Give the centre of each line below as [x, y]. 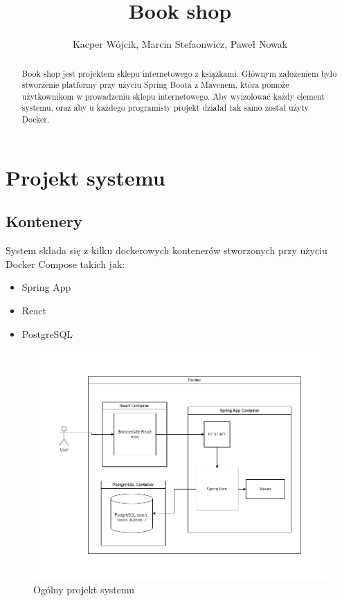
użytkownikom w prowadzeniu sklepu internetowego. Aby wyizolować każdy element [173, 96]
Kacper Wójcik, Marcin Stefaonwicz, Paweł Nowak [180, 44]
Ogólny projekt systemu [84, 589]
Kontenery [44, 221]
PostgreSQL [47, 333]
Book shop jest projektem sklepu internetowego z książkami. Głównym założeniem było [179, 73]
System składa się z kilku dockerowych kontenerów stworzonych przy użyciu [166, 250]
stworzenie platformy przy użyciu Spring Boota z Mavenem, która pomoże [155, 85]
